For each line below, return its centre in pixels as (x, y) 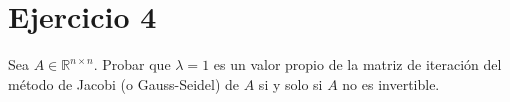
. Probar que (132, 64)
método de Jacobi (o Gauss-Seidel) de (124, 83)
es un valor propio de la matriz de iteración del (357, 64)
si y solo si (290, 83)
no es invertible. (391, 83)
